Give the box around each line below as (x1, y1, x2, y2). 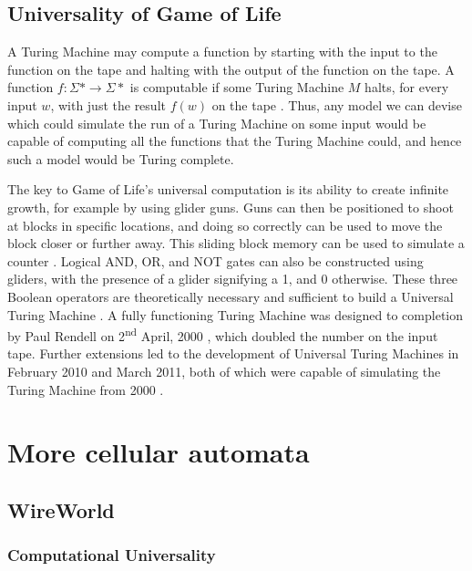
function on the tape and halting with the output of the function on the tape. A (7, 59, 455, 78)
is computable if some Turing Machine (129, 78, 344, 97)
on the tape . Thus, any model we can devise (211, 95, 462, 114)
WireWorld (7, 495, 115, 524)
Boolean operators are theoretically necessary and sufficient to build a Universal (7, 286, 454, 306)
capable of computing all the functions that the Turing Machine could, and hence (7, 131, 462, 151)
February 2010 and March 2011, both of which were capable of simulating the (7, 361, 441, 380)
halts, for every (364, 78, 449, 97)
